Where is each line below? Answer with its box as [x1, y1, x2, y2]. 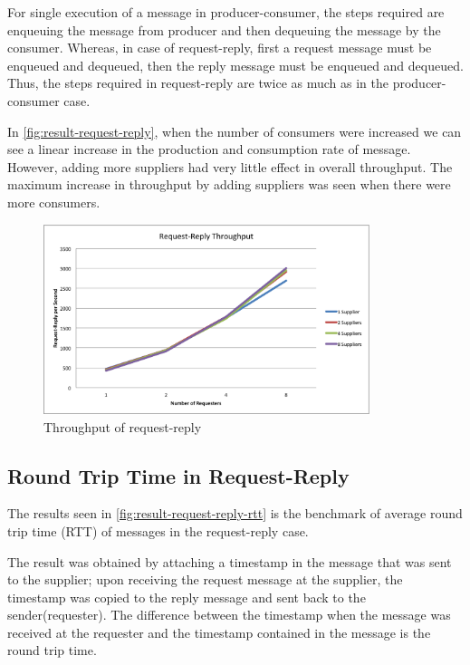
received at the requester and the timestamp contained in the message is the [7, 622, 431, 641]
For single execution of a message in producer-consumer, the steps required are [7, 3, 445, 21]
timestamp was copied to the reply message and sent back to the [7, 587, 366, 606]
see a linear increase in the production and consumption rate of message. [7, 140, 411, 159]
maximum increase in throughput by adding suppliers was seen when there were [7, 175, 451, 194]
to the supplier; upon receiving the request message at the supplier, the [7, 570, 403, 589]
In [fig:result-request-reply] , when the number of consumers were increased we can [7, 121, 462, 140]
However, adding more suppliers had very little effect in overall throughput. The [7, 157, 453, 176]
